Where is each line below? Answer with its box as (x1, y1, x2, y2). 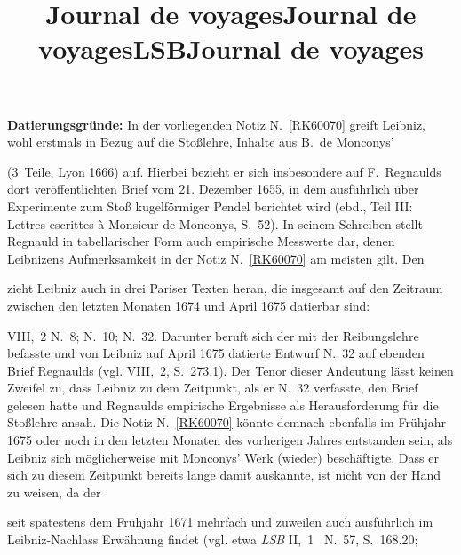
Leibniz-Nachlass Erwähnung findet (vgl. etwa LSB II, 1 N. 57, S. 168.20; (7, 530, 418, 549)
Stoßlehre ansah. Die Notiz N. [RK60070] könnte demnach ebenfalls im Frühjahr (7, 413, 447, 432)
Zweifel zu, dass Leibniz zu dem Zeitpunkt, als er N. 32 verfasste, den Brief (7, 378, 418, 397)
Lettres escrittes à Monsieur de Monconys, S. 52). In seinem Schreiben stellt (7, 214, 423, 233)
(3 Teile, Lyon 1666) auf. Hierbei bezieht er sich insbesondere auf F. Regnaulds (7, 162, 441, 180)
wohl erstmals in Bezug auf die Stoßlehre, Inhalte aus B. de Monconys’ (7, 132, 394, 151)
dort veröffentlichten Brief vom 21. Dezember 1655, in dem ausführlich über (7, 179, 419, 198)
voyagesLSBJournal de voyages (38, 30, 424, 67)
